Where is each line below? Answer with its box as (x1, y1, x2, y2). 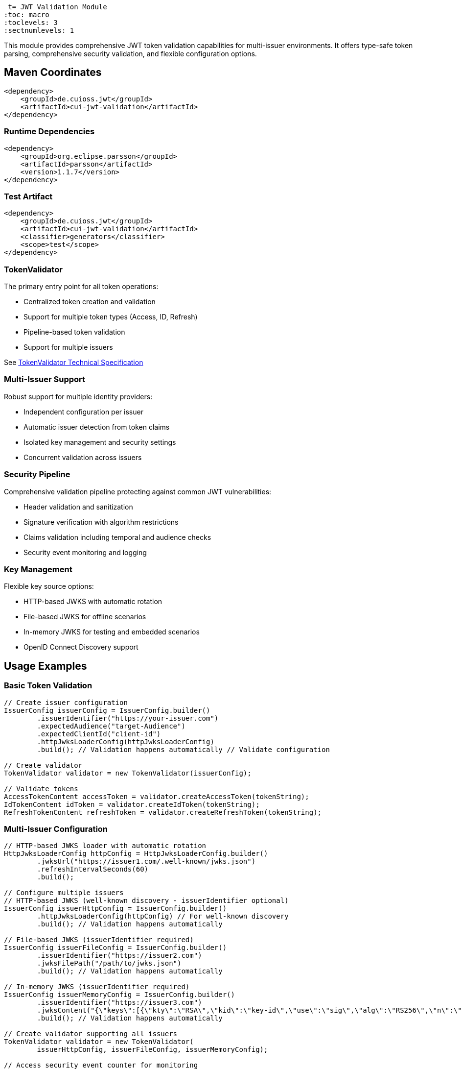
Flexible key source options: (4, 582, 94, 591)
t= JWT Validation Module (8, 3, 107, 11)
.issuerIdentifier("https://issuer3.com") (37, 998, 202, 1007)
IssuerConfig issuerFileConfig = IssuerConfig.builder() (4, 944, 227, 952)
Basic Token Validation (4, 680, 92, 691)
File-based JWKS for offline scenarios (23, 612, 146, 621)
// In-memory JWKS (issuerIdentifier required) (4, 983, 190, 991)
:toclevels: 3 (4, 19, 58, 26)
